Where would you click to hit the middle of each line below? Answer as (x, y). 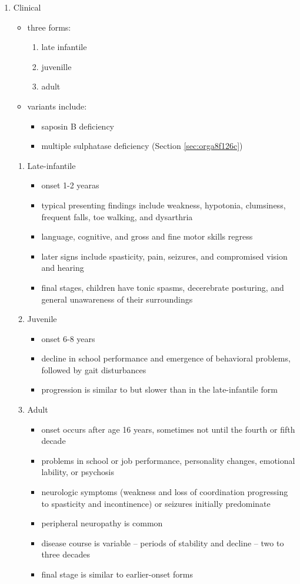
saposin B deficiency (78, 126)
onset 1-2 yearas (70, 185)
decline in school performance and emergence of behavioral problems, (166, 358)
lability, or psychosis (78, 472)
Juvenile (42, 319)
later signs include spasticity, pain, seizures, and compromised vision (164, 256)
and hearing (63, 268)
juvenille (56, 66)
